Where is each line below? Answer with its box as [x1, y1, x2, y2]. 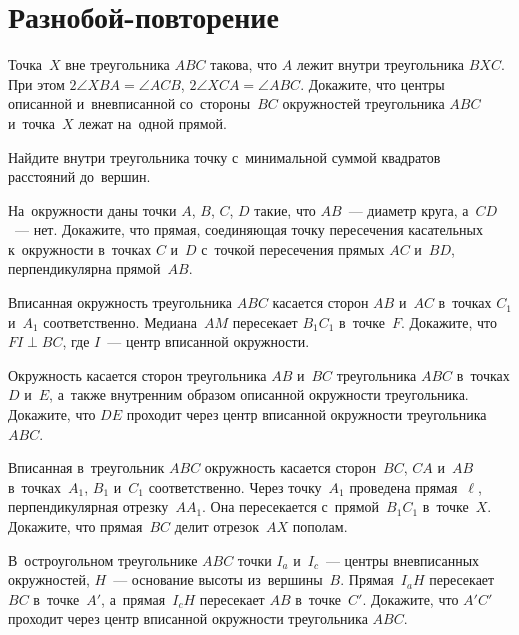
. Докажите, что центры [300, 73, 445, 94]
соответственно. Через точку [148, 476, 322, 497]
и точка [8, 112, 55, 133]
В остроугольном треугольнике [8, 549, 198, 570]
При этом [8, 73, 65, 94]
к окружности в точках [8, 238, 152, 259]
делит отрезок [174, 516, 260, 536]
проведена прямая [349, 476, 458, 497]
